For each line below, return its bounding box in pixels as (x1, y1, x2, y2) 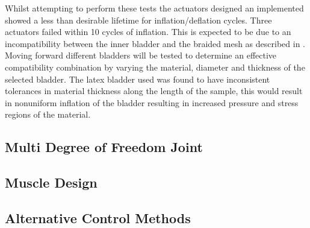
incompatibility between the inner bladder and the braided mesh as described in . (5, 37, 305, 49)
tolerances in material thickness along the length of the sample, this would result (5, 84, 303, 97)
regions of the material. (5, 108, 91, 121)
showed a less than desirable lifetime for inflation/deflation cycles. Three (5, 13, 272, 26)
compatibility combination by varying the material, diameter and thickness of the (5, 60, 305, 73)
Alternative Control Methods (5, 208, 191, 227)
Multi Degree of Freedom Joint (5, 138, 203, 156)
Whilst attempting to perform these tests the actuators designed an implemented (5, 2, 304, 14)
